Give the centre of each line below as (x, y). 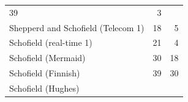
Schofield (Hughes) (44, 88)
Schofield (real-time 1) (51, 42)
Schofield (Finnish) (45, 73)
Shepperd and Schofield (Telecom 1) (77, 27)
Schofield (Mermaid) (47, 58)
